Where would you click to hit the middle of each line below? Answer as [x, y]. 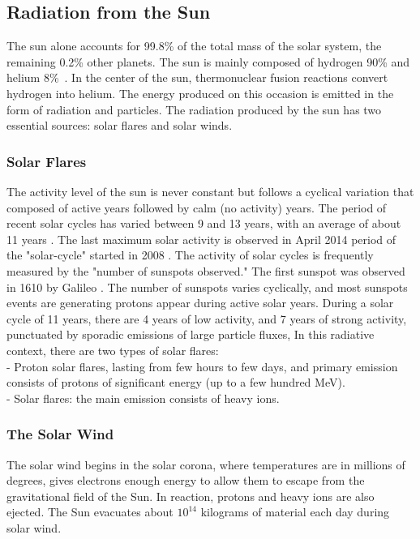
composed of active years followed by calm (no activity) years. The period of [197, 207]
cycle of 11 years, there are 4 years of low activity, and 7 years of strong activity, [207, 318]
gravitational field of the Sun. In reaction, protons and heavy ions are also [191, 496]
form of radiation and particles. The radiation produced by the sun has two [194, 109]
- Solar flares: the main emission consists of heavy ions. [143, 398]
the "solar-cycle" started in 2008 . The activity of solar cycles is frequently [190, 255]
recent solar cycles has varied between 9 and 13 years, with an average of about [204, 223]
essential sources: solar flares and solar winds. [120, 125]
